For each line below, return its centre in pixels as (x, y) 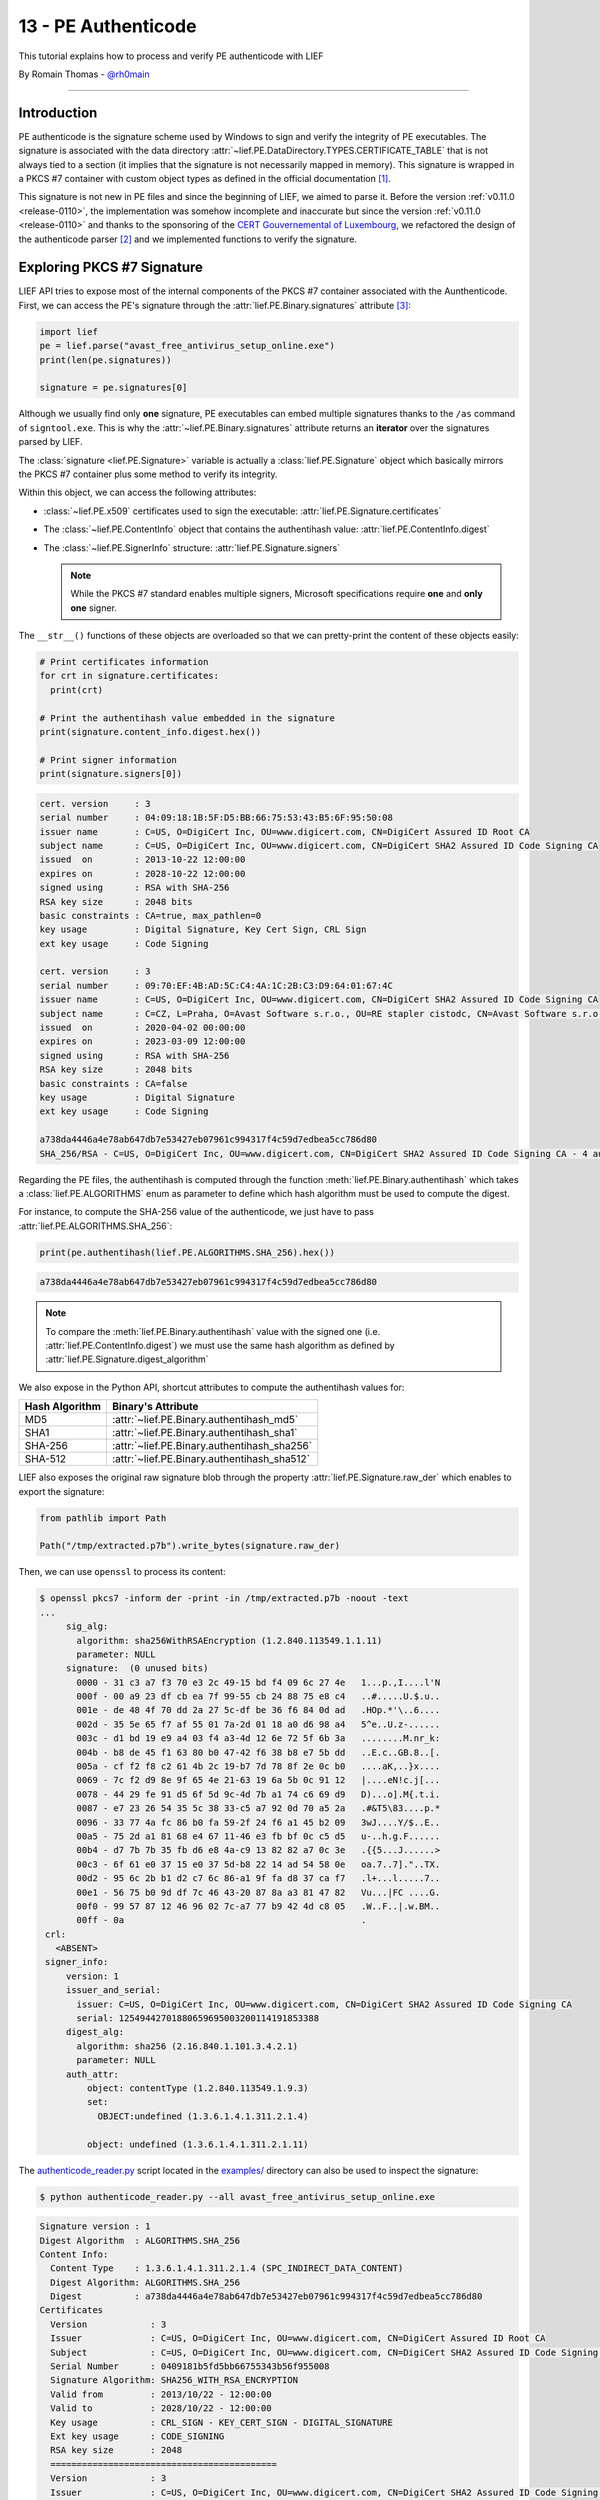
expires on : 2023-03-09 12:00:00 (142, 1041)
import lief (69, 331)
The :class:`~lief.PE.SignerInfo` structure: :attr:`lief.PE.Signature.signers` (191, 547)
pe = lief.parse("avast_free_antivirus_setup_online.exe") (187, 346)
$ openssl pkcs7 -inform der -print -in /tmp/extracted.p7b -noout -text (224, 1598)
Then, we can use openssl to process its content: (122, 1572)
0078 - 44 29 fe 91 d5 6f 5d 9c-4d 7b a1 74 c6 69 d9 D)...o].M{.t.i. (258, 1794)
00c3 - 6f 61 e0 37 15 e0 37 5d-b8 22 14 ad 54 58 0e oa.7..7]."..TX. (258, 1864)
